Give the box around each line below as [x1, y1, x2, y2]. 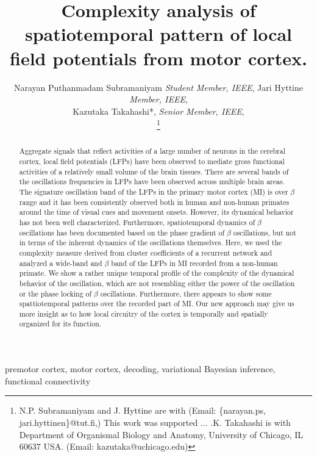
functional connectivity [5, 374, 91, 387]
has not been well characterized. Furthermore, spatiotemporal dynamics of [19, 217, 255, 227]
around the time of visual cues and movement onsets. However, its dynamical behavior [19, 207, 294, 217]
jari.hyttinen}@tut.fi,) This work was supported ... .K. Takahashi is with [19, 416, 291, 428]
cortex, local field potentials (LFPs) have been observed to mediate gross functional [19, 156, 285, 166]
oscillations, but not [233, 227, 296, 237]
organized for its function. [19, 318, 102, 329]
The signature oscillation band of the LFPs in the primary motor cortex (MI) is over [19, 186, 288, 196]
